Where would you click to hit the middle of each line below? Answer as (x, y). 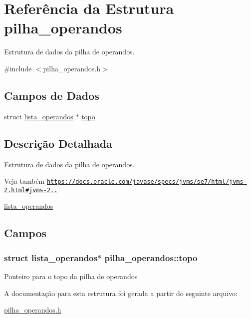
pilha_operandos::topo (151, 257)
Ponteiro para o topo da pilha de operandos (71, 276)
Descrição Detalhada (58, 143)
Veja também (24, 181)
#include (18, 68)
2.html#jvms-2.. (31, 190)
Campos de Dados (52, 95)
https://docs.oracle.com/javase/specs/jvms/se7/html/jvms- (147, 182)
